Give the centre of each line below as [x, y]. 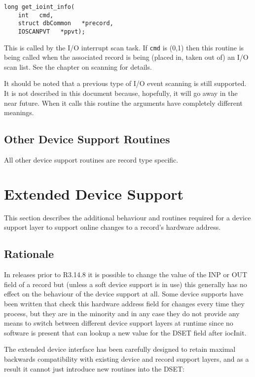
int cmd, [36, 15]
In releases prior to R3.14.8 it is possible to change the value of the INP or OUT [126, 274]
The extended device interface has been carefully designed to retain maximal [120, 349]
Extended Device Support [94, 193]
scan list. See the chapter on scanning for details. [78, 66]
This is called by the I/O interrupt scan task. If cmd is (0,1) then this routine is [124, 47]
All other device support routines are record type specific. [91, 160]
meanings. [19, 112]
